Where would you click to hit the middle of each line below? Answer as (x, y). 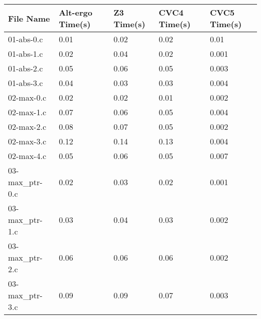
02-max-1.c (27, 112)
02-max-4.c (27, 156)
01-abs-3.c (26, 83)
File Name (29, 18)
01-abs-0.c (26, 39)
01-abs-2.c (26, 68)
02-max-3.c (27, 141)
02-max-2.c (27, 127)
